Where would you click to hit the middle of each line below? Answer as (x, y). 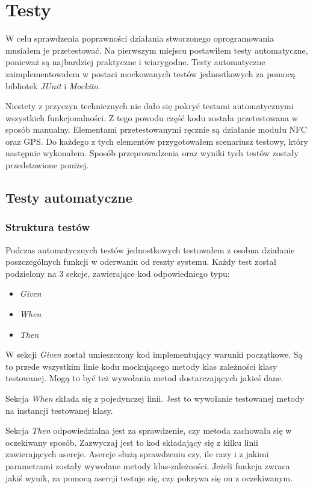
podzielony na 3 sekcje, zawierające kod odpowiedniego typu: (118, 273)
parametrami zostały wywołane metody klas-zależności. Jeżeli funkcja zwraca (148, 465)
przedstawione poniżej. (47, 165)
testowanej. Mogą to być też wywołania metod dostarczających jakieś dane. (144, 378)
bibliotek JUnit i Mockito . (53, 85)
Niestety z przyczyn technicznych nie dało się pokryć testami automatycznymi (150, 106)
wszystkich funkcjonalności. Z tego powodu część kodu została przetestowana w (152, 117)
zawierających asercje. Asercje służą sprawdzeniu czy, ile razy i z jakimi (137, 454)
